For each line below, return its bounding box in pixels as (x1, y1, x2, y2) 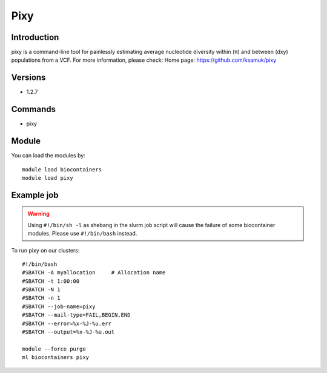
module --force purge (22, 345, 86, 352)
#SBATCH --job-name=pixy (22, 303, 96, 310)
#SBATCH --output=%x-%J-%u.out (22, 329, 115, 335)
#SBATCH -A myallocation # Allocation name (22, 269, 166, 276)
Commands (11, 104, 56, 114)
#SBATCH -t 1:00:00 (22, 277, 80, 285)
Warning (27, 210, 50, 217)
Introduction (11, 32, 59, 42)
